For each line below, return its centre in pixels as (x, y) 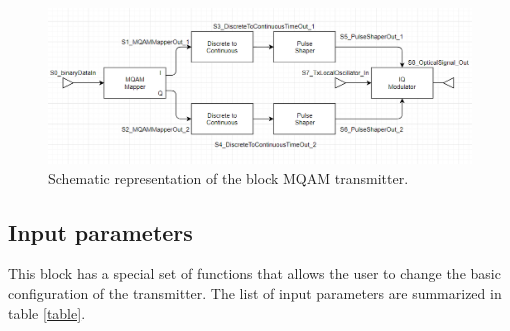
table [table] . (47, 312)
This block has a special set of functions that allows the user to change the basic (254, 273)
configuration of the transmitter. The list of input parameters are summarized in (255, 293)
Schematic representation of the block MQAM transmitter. (228, 177)
